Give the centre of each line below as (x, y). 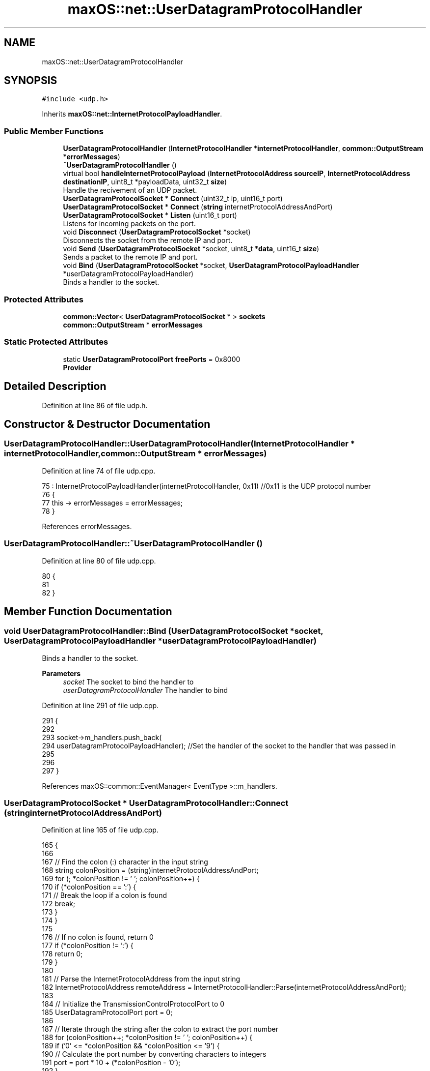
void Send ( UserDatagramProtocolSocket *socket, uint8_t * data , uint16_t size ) (191, 249)
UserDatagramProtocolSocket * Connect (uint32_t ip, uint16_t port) (173, 199)
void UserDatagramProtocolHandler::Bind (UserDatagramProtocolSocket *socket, (164, 631)
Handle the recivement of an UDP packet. (130, 190)
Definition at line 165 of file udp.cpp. (100, 830)
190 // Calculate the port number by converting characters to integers (154, 1054)
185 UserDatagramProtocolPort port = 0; (107, 1012)
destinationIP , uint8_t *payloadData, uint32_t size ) (145, 182)
